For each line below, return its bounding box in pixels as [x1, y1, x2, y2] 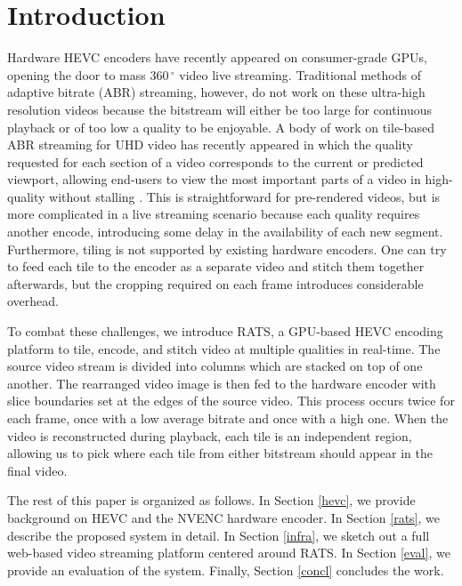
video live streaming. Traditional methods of [179, 65, 421, 84]
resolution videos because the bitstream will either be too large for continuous [7, 100, 432, 118]
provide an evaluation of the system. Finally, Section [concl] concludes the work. [7, 560, 444, 579]
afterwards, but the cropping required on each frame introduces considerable [7, 274, 424, 293]
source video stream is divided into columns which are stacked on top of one [7, 357, 423, 375]
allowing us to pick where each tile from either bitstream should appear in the [7, 444, 433, 462]
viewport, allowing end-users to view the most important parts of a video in [7, 170, 421, 189]
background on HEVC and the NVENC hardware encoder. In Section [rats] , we [7, 508, 441, 526]
